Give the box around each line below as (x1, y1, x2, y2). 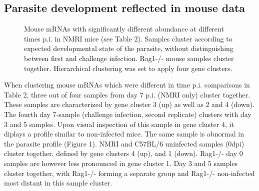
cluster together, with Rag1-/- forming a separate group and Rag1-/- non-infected (4, 167, 255, 178)
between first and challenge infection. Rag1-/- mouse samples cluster (24, 52, 234, 63)
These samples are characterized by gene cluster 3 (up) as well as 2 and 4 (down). (4, 99, 255, 109)
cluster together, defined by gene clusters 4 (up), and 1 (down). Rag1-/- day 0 (4, 148, 243, 158)
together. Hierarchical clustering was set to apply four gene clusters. (24, 62, 232, 73)
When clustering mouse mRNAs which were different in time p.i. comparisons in (4, 79, 250, 90)
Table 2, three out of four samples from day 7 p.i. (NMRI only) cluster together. (4, 89, 250, 99)
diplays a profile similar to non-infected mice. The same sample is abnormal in (4, 128, 244, 139)
